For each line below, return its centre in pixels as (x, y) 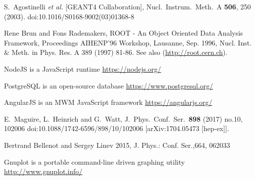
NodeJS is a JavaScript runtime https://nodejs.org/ (83, 68)
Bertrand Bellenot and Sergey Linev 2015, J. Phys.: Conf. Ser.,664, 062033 (117, 145)
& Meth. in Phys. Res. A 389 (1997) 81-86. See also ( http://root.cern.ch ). (116, 52)
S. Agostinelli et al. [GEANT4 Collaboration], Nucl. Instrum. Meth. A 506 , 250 (127, 6)
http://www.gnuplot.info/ (43, 171)
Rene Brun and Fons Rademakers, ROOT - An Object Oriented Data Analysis (124, 33)
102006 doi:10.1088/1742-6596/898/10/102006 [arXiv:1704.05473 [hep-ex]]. (117, 128)
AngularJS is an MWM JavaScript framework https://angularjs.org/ (108, 102)
